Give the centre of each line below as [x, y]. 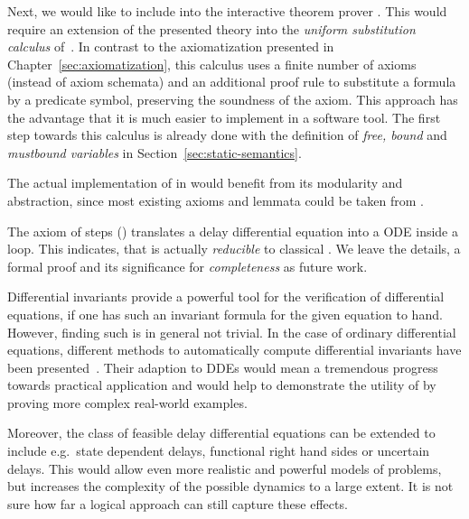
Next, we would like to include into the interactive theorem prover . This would [227, 11]
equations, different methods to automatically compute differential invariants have [234, 350]
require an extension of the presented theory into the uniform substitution [211, 28]
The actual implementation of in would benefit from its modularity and [205, 183]
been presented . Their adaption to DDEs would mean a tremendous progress [223, 367]
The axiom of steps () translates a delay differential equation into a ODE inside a [233, 231]
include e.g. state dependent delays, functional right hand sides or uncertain [219, 451]
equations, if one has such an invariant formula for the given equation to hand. [225, 314]
